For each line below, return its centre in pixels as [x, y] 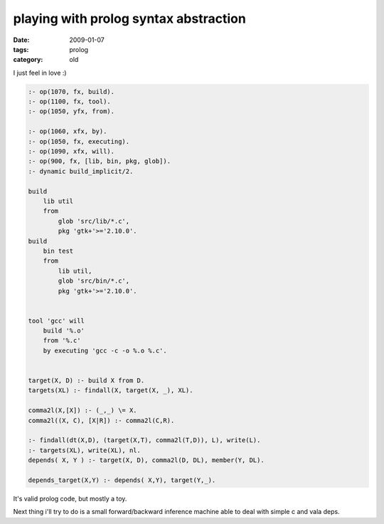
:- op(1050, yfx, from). [71, 111]
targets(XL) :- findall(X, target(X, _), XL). [111, 391]
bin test [58, 251]
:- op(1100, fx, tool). [70, 102]
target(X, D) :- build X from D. [86, 381]
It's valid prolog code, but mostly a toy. [70, 498]
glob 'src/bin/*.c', [94, 281]
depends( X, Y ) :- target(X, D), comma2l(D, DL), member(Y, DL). [146, 460]
